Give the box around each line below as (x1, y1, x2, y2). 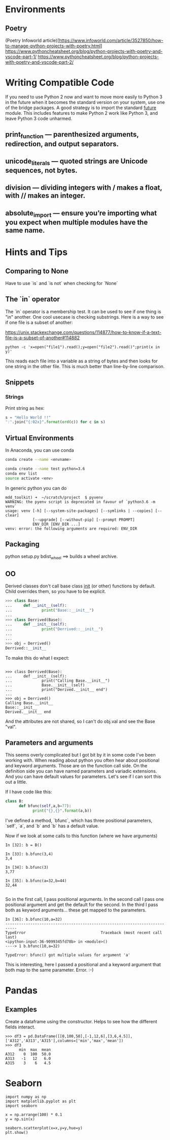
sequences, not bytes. (5, 166, 78, 175)
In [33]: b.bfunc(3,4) (5, 851, 53, 857)
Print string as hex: (5, 405, 45, 411)
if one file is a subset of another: (5, 319, 73, 325)
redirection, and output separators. (5, 139, 119, 148)
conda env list (5, 471, 38, 476)
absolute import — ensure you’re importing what (5, 209, 157, 219)
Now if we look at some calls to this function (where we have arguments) (5, 833, 158, 839)
